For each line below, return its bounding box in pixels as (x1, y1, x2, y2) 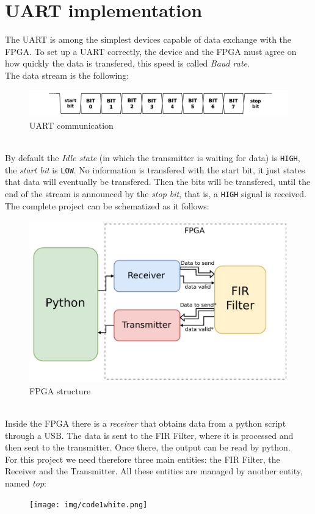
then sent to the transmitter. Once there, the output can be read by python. (5, 441, 291, 454)
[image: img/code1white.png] (29, 500, 148, 509)
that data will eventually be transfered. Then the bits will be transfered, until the (5, 175, 311, 188)
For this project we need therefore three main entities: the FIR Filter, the (5, 452, 280, 465)
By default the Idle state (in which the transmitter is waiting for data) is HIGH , (5, 151, 300, 164)
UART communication (29, 118, 114, 131)
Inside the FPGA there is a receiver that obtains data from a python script (5, 417, 286, 430)
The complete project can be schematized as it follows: (5, 199, 209, 212)
